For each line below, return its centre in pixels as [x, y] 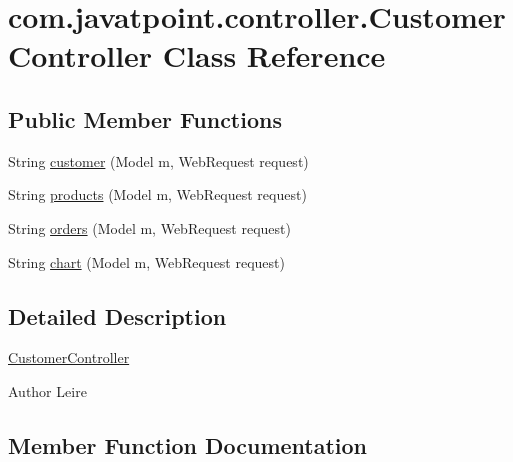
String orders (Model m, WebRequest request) [149, 227]
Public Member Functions [145, 118]
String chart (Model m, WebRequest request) [146, 261]
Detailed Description [117, 315]
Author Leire [47, 390]
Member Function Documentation [188, 444]
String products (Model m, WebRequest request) [157, 194]
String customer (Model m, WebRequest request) [158, 160]
